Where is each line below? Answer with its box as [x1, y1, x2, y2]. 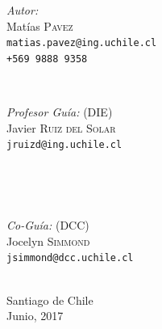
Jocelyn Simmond [6, 232, 90, 249]
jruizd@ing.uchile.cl [6, 139, 123, 151]
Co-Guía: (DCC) [6, 217, 89, 234]
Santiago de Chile [6, 291, 93, 308]
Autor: [6, 2, 39, 18]
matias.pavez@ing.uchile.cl [6, 37, 157, 49]
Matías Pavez [6, 17, 73, 34]
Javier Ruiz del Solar [6, 119, 116, 136]
